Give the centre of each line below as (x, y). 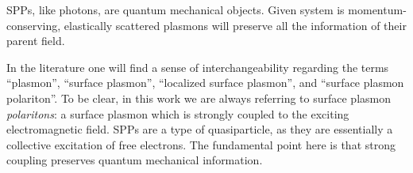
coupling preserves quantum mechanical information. (135, 160)
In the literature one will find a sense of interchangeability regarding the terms (198, 67)
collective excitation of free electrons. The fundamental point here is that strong (201, 144)
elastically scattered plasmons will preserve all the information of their (235, 25)
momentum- (377, 9)
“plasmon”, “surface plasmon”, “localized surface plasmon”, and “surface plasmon (205, 83)
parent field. (36, 41)
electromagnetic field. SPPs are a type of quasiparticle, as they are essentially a (200, 129)
